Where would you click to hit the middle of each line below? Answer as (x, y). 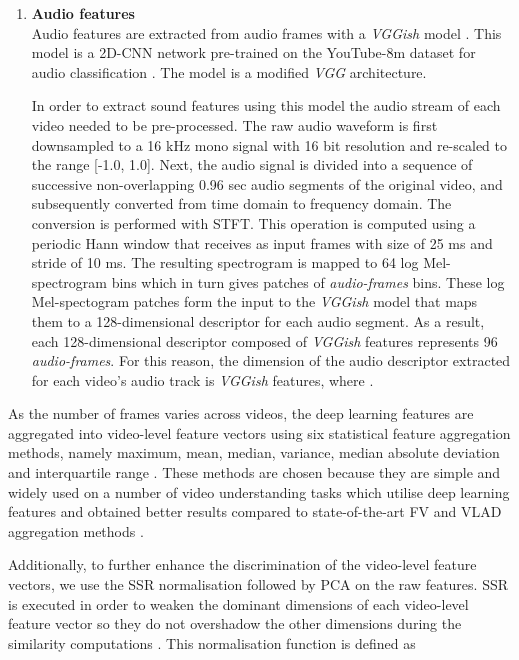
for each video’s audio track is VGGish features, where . (202, 379)
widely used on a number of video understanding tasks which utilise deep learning (259, 491)
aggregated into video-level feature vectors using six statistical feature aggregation (259, 432)
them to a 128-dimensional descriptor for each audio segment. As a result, (258, 320)
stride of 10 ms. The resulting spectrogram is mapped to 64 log (225, 262)
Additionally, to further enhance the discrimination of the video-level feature (242, 564)
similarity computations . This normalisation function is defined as (212, 642)
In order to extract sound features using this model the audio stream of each (266, 105)
